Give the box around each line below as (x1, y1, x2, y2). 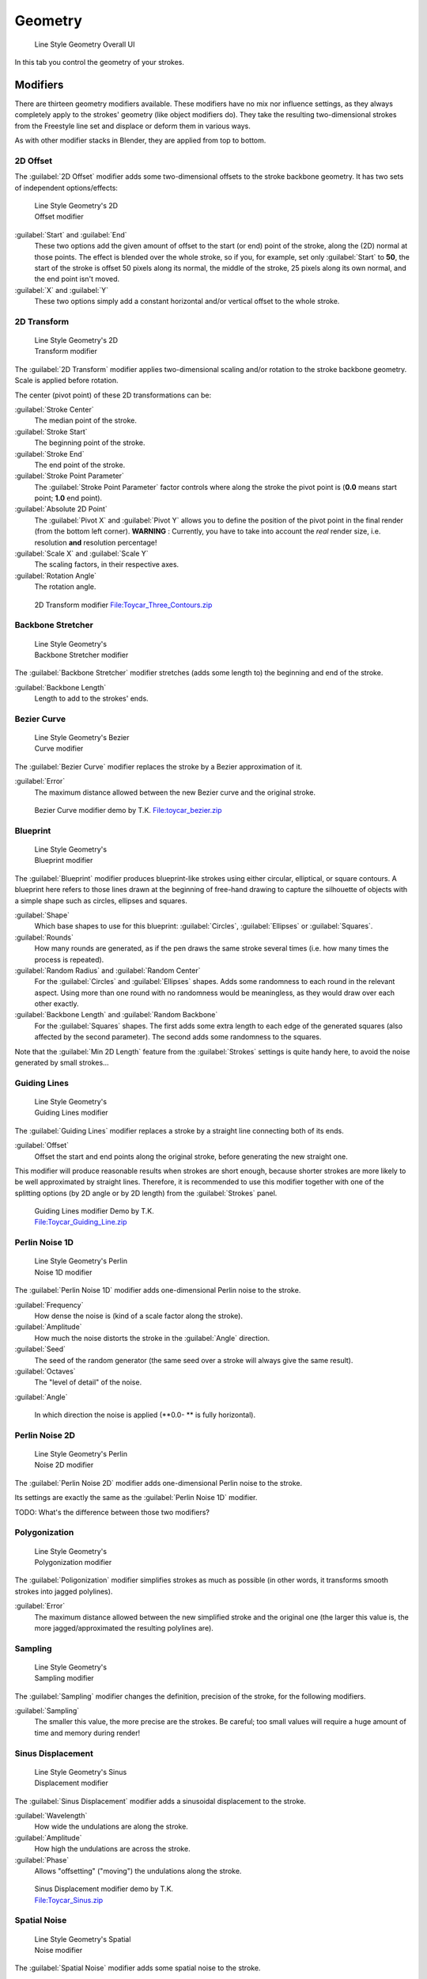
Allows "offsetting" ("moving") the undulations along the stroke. (34, 1866, 242, 1875)
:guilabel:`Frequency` (14, 1300, 84, 1309)
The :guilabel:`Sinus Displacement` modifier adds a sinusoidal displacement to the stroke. (14, 1796, 306, 1806)
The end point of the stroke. (34, 460, 126, 469)
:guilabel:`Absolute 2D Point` (14, 504, 108, 514)
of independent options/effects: (14, 183, 119, 192)
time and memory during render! (34, 1728, 141, 1738)
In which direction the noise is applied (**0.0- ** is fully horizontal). (34, 1410, 256, 1420)
